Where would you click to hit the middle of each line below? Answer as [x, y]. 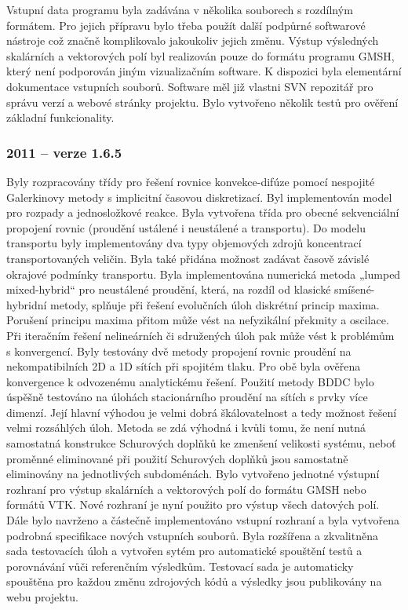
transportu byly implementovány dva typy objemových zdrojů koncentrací [184, 243]
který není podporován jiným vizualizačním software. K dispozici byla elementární [204, 71]
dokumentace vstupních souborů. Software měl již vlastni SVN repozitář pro [190, 86]
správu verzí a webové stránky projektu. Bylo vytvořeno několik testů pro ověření [202, 102]
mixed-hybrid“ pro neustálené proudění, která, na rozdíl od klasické [169, 289]
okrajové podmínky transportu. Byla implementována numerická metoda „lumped [204, 274]
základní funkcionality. [60, 117]
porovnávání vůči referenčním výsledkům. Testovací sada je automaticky [180, 566]
